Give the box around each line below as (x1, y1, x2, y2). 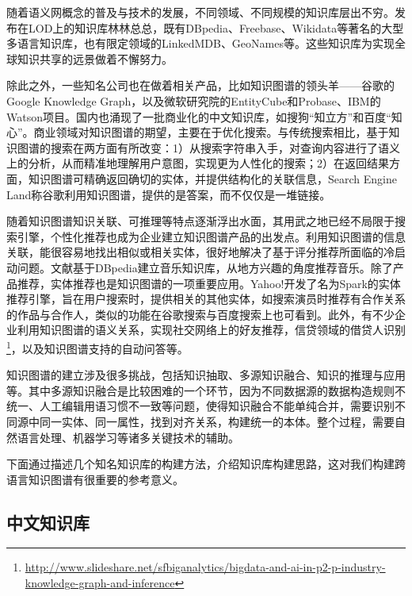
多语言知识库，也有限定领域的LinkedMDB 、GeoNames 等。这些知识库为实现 (6, 35, 395, 52)
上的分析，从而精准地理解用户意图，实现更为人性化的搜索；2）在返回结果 (6, 155, 389, 171)
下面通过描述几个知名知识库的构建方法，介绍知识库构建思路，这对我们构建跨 (6, 456, 406, 472)
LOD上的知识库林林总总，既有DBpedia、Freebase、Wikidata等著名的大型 (28, 19, 404, 36)
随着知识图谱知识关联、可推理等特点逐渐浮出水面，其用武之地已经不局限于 (6, 213, 395, 229)
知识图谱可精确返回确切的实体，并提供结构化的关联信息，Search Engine (28, 170, 397, 186)
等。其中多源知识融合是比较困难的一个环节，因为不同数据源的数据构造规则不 (6, 382, 406, 398)
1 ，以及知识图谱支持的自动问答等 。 (6, 337, 189, 356)
